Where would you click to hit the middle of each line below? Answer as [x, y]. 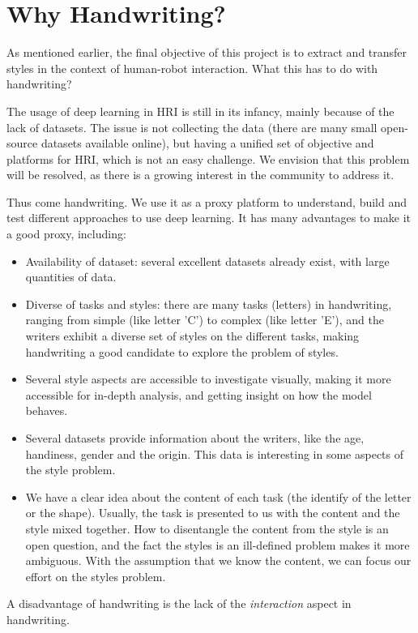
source [22, 143]
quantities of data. [71, 277]
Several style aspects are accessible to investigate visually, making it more [208, 379]
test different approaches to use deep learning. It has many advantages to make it [209, 218]
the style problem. [70, 470]
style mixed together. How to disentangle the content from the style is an [207, 528]
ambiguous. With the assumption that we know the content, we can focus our [218, 560]
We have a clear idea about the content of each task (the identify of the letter [218, 496]
